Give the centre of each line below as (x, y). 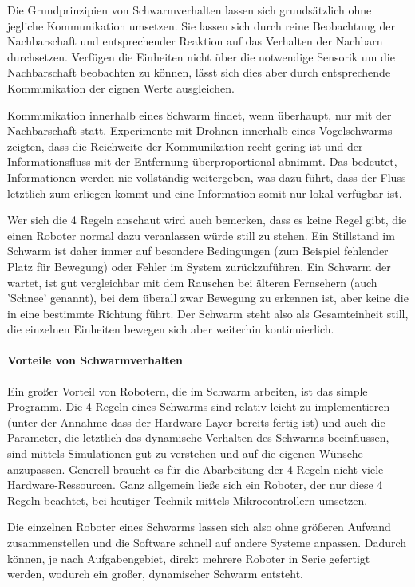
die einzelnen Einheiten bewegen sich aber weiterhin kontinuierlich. (171, 329)
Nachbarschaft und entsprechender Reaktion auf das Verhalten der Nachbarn (195, 41)
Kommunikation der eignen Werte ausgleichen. (121, 87)
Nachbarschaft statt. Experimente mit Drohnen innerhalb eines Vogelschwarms (200, 130)
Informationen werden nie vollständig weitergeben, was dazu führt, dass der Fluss (207, 177)
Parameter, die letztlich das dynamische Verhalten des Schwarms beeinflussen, (198, 437)
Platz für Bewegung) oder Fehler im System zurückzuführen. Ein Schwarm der (199, 266)
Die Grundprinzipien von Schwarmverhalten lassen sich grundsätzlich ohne (190, 10)
